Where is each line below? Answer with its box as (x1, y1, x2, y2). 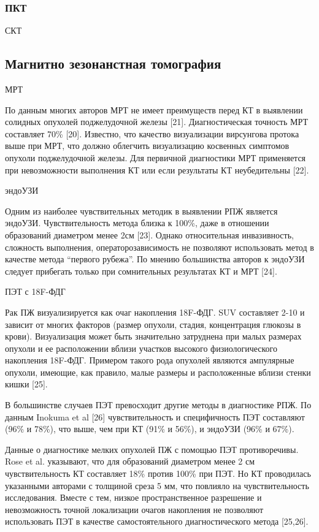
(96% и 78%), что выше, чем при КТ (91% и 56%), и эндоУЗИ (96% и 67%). (5, 422, 294, 435)
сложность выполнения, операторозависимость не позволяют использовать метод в (5, 240, 314, 253)
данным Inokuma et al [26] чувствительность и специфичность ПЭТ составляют (5, 410, 305, 423)
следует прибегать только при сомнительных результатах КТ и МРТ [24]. (5, 264, 277, 277)
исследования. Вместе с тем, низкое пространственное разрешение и (5, 491, 262, 504)
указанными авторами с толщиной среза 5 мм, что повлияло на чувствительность (5, 479, 309, 492)
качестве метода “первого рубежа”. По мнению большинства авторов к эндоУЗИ (5, 253, 305, 265)
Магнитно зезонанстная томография (5, 54, 221, 73)
